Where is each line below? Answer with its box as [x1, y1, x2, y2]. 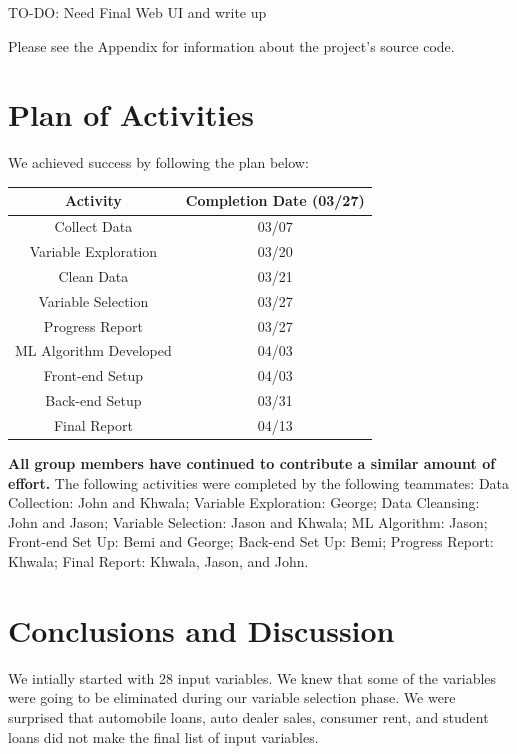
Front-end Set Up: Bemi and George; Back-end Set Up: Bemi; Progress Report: [8, 531, 494, 552]
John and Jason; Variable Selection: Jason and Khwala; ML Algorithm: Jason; [8, 511, 488, 532]
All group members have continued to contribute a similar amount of [8, 453, 496, 474]
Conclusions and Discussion [8, 609, 395, 650]
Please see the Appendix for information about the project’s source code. [8, 35, 455, 56]
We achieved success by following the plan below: [8, 152, 309, 173]
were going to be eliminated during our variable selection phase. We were [8, 687, 456, 708]
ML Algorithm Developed [15, 340, 172, 361]
